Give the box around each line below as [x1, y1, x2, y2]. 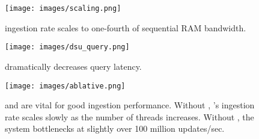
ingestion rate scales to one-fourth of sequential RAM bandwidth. [5, 21, 246, 34]
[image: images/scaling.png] [5, 4, 121, 13]
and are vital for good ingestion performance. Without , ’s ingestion [5, 99, 255, 111]
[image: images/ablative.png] [5, 81, 126, 90]
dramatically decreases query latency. [5, 60, 142, 72]
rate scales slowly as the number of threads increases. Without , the [5, 110, 254, 123]
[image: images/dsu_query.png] [5, 43, 130, 52]
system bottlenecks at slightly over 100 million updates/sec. [5, 122, 225, 135]
